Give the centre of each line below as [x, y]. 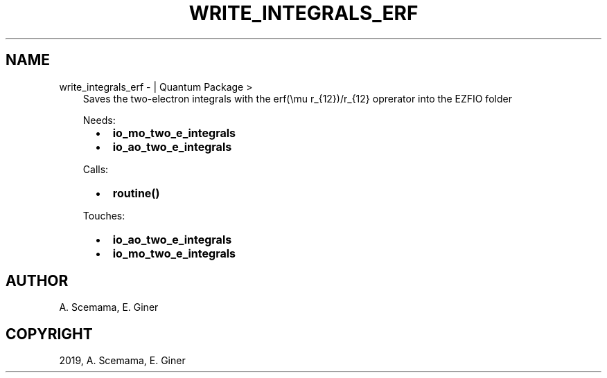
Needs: [99, 120]
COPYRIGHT [49, 334]
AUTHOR [37, 281]
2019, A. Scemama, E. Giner [122, 361]
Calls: [96, 169]
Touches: [104, 215]
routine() [136, 193]
